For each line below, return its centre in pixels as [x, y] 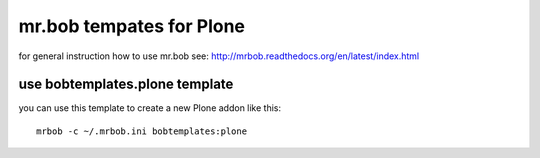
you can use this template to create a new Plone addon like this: [150, 108]
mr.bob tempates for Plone [131, 26]
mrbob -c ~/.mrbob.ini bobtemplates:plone [142, 131]
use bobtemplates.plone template [126, 84]
